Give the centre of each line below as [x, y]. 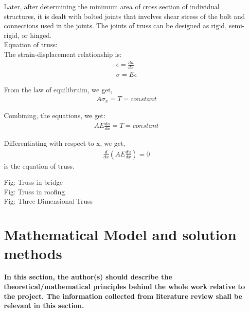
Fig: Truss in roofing [35, 191]
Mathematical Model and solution [120, 234]
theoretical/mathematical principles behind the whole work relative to [124, 286]
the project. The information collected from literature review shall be [123, 296]
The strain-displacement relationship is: [63, 54]
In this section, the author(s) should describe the [88, 277]
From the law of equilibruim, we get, [58, 89]
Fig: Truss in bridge [34, 182]
